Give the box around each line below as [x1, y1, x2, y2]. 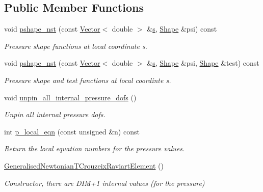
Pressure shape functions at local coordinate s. [4, 40, 147, 51]
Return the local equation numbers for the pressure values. [4, 143, 185, 154]
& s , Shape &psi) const [147, 23, 217, 34]
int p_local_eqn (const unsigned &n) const [4, 126, 140, 136]
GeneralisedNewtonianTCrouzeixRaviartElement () [4, 160, 164, 171]
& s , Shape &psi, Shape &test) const [147, 58, 259, 68]
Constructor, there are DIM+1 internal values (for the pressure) [4, 177, 205, 188]
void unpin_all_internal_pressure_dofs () [4, 92, 137, 102]
